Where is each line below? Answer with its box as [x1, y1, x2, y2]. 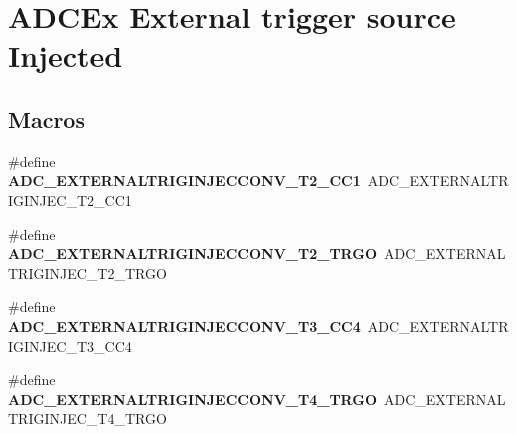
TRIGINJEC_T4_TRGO [8, 408, 167, 429]
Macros [8, 103, 85, 134]
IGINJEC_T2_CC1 [8, 189, 132, 210]
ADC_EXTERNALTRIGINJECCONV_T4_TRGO [8, 388, 377, 409]
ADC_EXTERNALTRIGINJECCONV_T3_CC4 [8, 315, 361, 336]
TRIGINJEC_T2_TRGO [8, 262, 167, 283]
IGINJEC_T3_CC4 [8, 335, 132, 356]
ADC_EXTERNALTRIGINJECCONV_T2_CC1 [8, 170, 361, 191]
